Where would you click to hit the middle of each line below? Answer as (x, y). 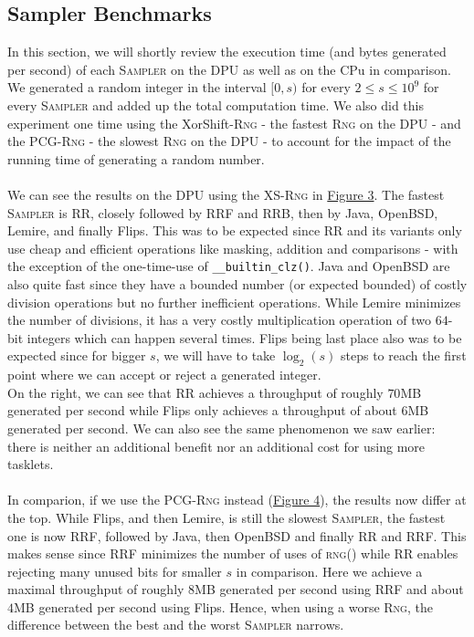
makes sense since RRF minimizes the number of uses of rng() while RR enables (233, 553)
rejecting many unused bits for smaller (115, 571)
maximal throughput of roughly (96, 589)
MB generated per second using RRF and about (329, 589)
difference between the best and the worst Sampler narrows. (176, 625)
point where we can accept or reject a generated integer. (164, 375)
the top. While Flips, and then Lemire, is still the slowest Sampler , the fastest (226, 517)
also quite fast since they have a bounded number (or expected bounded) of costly (237, 283)
